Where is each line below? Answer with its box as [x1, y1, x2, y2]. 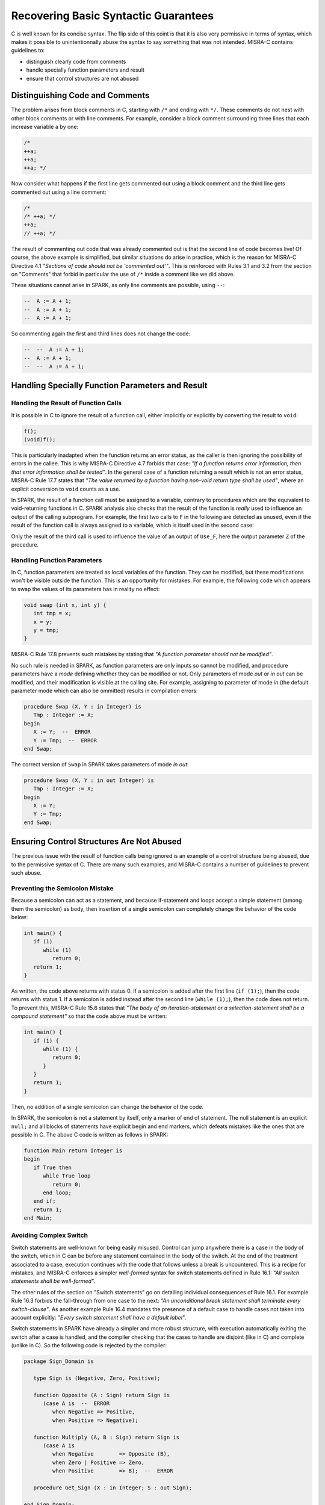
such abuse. [11, 869, 42, 877]
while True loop [43, 1173, 91, 1179]
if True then [33, 1164, 72, 1171]
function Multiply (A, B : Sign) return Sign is [33, 1433, 180, 1441]
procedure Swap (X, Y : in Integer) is [23, 703, 141, 710]
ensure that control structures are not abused [26, 75, 139, 82]
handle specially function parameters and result [26, 66, 144, 73]
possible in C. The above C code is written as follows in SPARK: [11, 1131, 169, 1138]
